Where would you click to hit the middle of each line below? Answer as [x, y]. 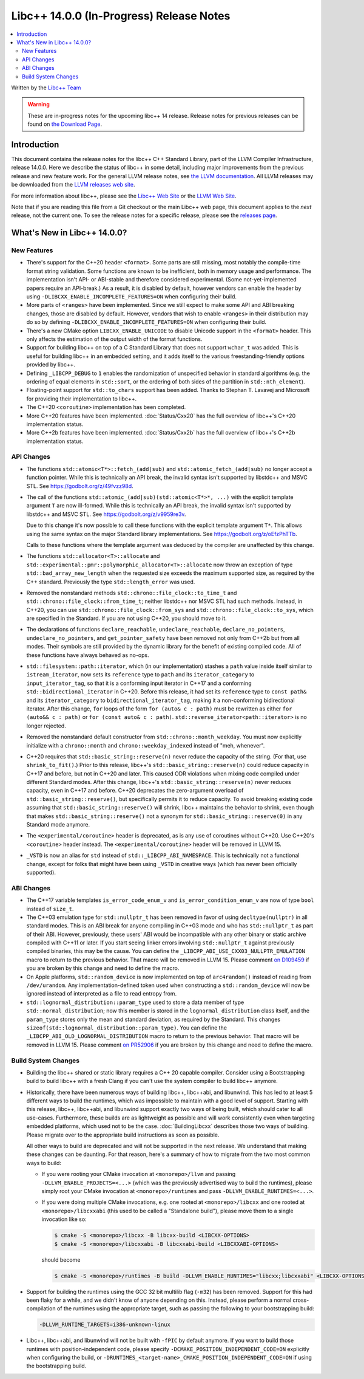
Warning [39, 105]
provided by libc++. [51, 365]
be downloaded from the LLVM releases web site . [73, 185]
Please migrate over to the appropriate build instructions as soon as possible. [123, 1135]
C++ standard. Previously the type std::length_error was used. [111, 582]
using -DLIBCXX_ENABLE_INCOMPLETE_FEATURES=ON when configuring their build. [131, 297]
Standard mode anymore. [58, 825]
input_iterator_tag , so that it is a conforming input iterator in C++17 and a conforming [139, 683]
